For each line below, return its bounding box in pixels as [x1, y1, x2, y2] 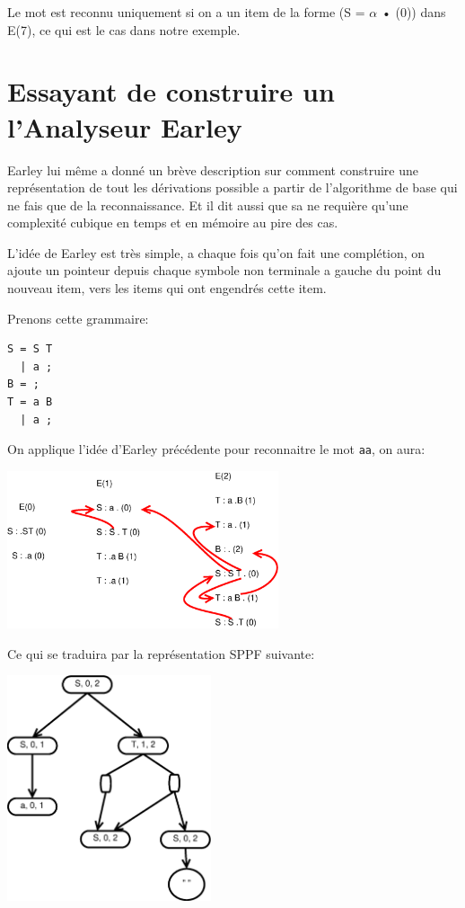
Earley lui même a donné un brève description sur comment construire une [7, 160, 418, 179]
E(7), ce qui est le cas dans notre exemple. [7, 20, 241, 39]
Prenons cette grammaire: [7, 308, 149, 327]
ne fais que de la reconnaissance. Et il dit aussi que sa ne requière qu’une [7, 195, 408, 214]
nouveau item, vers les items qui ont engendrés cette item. [7, 279, 327, 298]
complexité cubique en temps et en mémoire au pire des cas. [7, 213, 338, 232]
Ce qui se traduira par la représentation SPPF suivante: [7, 644, 315, 663]
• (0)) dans [381, 3, 446, 21]
